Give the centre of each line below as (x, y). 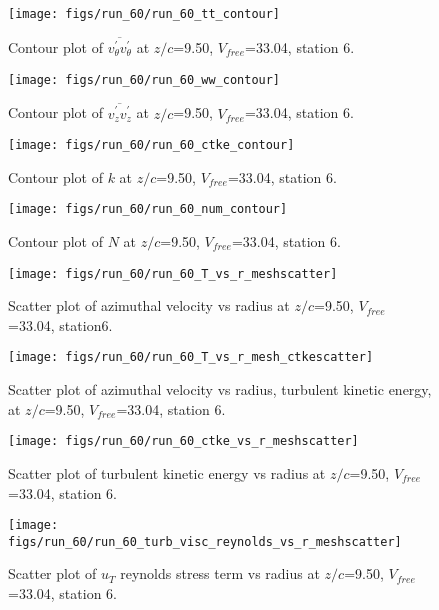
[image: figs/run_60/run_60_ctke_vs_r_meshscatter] (183, 441)
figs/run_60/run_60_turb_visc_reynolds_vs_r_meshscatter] (205, 541)
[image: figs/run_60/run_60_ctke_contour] (151, 145)
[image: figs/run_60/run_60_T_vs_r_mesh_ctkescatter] (191, 357)
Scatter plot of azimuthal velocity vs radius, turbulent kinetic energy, (220, 389)
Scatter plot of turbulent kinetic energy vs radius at (167, 472)
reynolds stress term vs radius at (220, 573)
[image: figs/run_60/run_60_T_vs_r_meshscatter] (173, 273)
